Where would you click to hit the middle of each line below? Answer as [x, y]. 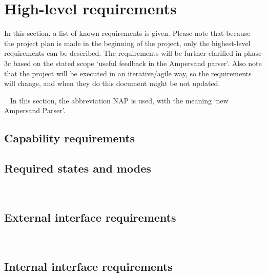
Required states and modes [78, 168]
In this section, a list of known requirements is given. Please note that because [127, 33]
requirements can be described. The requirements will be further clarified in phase [133, 53]
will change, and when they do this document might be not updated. [112, 83]
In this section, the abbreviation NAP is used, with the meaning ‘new [119, 100]
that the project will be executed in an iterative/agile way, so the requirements [128, 73]
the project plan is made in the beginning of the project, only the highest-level [127, 43]
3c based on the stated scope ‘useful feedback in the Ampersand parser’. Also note [133, 63]
